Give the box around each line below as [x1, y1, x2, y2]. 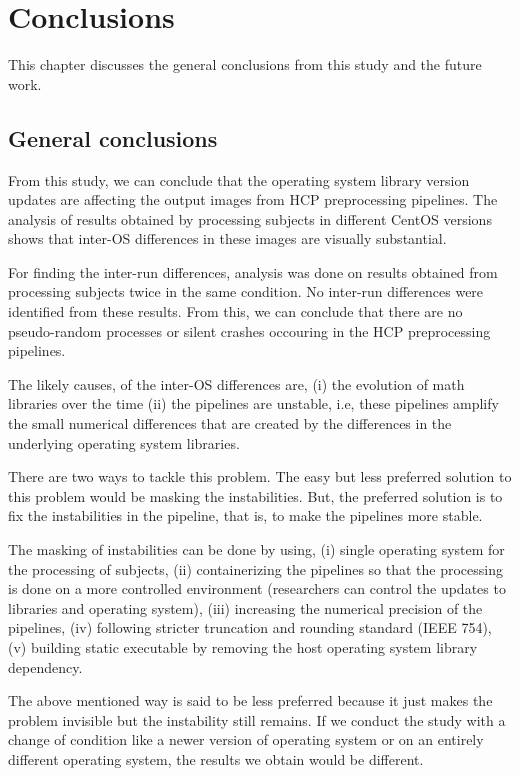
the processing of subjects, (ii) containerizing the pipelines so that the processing [8, 558, 504, 579]
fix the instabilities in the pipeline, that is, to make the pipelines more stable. [8, 505, 483, 526]
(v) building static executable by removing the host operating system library [8, 636, 478, 657]
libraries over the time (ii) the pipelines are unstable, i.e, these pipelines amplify [8, 393, 499, 414]
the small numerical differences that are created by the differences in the [8, 413, 452, 434]
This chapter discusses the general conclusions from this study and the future [8, 54, 482, 75]
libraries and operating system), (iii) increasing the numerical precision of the [8, 597, 483, 618]
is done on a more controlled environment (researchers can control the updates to [8, 578, 506, 599]
